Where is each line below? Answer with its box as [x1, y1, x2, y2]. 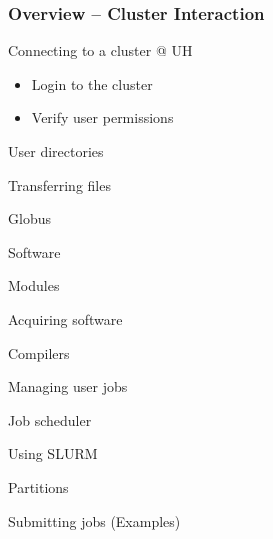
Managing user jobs [8, 376, 128, 397]
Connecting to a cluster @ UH [8, 40, 193, 61]
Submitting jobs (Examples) [8, 510, 181, 531]
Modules [8, 275, 60, 296]
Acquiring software [8, 308, 123, 329]
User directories [8, 141, 104, 161]
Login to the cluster [31, 73, 153, 94]
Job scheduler [8, 409, 92, 430]
